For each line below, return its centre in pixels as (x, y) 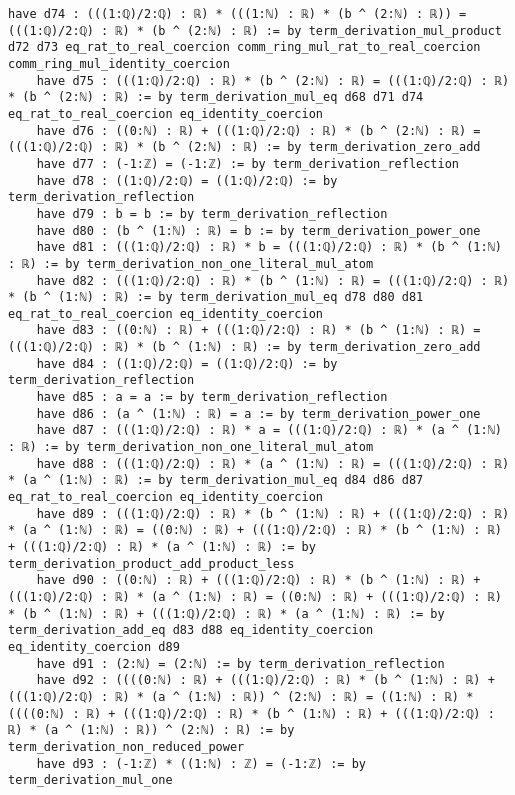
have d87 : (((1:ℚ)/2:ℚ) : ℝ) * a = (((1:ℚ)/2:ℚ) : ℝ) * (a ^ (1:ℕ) (269, 430)
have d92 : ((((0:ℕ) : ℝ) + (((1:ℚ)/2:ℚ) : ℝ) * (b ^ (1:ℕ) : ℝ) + (265, 680)
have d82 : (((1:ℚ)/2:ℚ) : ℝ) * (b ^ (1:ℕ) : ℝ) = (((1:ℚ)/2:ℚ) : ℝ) (273, 280)
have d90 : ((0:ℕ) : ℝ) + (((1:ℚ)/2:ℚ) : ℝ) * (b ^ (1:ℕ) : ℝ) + (258, 580)
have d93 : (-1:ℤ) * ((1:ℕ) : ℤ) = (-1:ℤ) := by (201, 763)
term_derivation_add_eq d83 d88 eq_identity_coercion (191, 630)
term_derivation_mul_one (90, 780)
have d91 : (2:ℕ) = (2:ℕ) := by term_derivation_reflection (240, 663)
